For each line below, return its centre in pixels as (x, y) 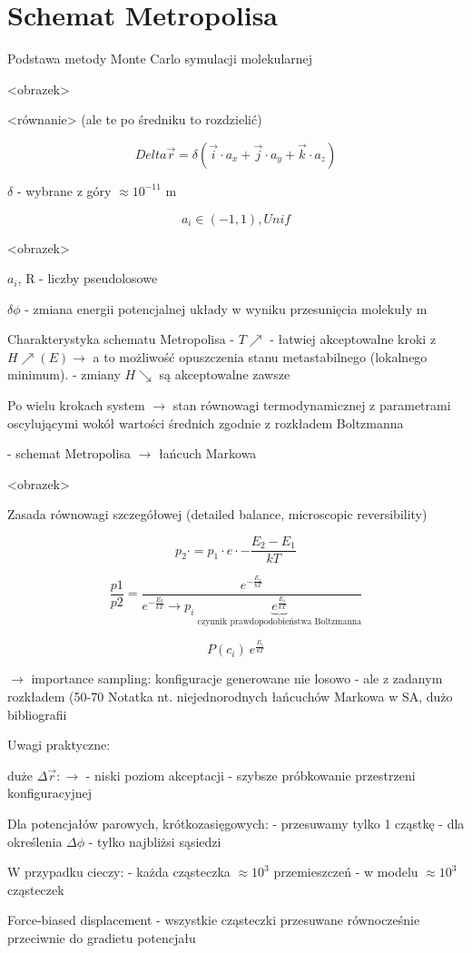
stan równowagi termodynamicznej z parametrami (312, 405)
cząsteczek (36, 889)
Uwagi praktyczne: (59, 745)
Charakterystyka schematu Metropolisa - (121, 339)
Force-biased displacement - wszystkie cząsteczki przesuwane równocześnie (214, 920)
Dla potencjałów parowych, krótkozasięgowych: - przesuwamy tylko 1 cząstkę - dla (236, 823)
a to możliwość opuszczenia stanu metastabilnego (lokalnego (260, 356)
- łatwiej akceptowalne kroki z (353, 339)
